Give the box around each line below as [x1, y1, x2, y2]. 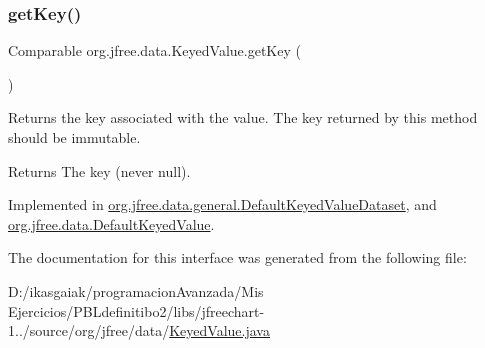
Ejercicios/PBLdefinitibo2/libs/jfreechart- [8, 300, 265, 321]
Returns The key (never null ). [8, 160, 191, 181]
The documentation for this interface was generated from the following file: [8, 247, 467, 268]
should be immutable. [8, 127, 141, 147]
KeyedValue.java [169, 320, 270, 341]
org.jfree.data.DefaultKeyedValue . [8, 213, 215, 234]
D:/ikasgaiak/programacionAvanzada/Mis [8, 280, 264, 301]
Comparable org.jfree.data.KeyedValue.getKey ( [8, 40, 301, 61]
